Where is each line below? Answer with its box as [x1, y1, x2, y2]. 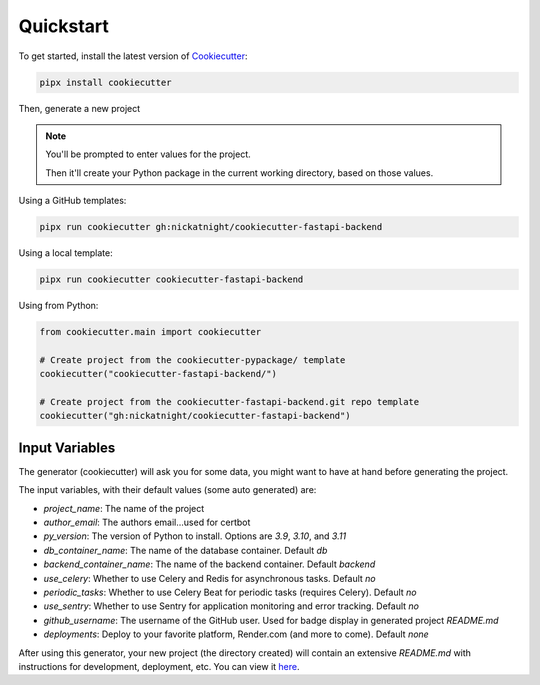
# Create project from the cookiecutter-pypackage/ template [39, 354, 346, 365]
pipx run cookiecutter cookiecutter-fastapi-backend [39, 274, 304, 285]
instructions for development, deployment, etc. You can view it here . [18, 660, 300, 672]
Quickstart [18, 15, 110, 37]
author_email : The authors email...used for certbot [43, 516, 251, 529]
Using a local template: [18, 247, 114, 259]
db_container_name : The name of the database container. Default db [43, 544, 328, 556]
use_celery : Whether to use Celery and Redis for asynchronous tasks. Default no [43, 572, 376, 584]
